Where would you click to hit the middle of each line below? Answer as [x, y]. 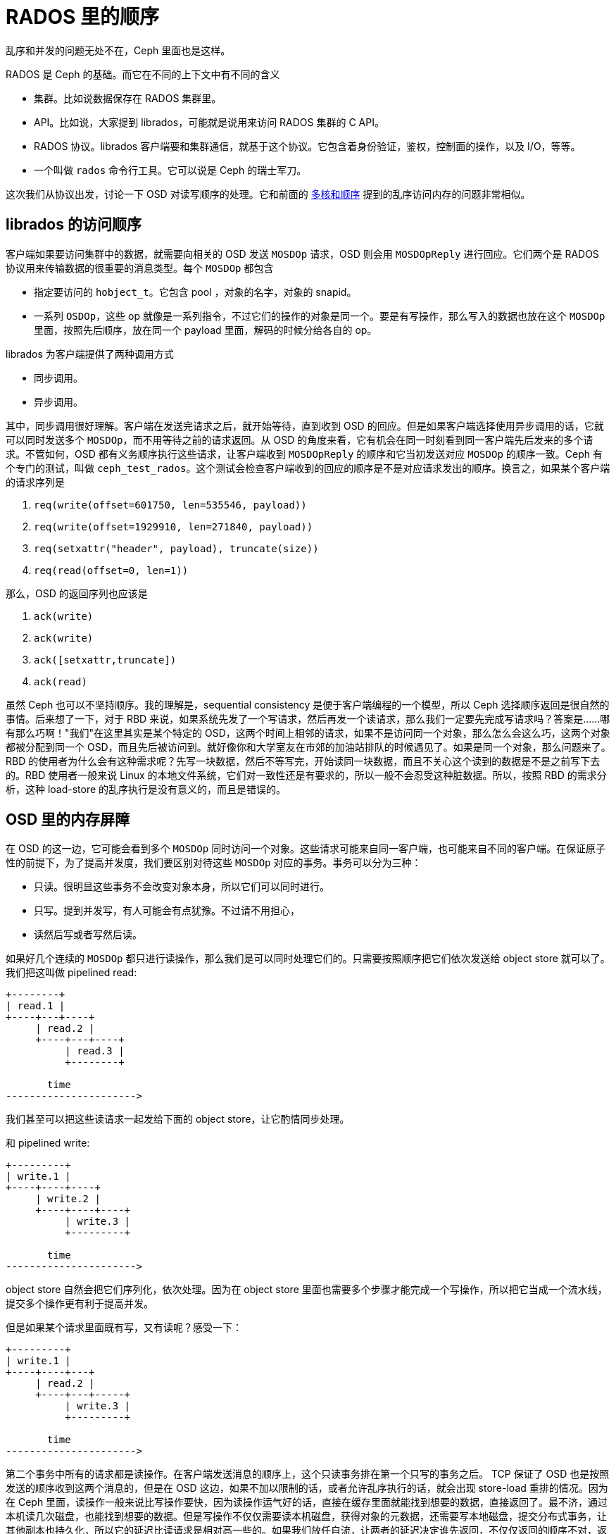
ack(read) [61, 681]
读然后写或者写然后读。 [88, 935]
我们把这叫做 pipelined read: [71, 973]
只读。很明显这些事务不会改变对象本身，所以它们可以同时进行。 [182, 887]
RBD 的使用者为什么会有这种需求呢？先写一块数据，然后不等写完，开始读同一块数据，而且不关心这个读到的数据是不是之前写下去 [303, 761]
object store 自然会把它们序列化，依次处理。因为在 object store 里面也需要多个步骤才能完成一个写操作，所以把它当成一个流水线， [307, 1290]
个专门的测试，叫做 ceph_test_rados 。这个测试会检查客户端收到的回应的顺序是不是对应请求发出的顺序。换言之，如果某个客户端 [308, 468]
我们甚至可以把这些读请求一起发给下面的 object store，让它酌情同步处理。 [178, 1119]
